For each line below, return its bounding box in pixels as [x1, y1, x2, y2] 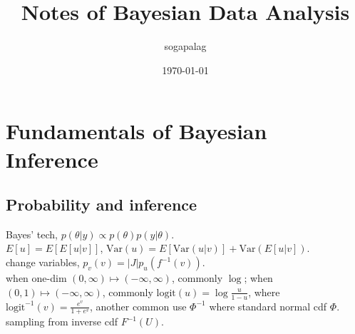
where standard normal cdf [209, 298, 327, 313]
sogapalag [164, 39, 207, 54]
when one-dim [6, 270, 67, 285]
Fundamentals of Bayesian [6, 116, 267, 146]
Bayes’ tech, [6, 226, 58, 241]
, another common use [89, 298, 187, 313]
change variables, [6, 255, 80, 270]
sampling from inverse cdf [6, 314, 118, 329]
